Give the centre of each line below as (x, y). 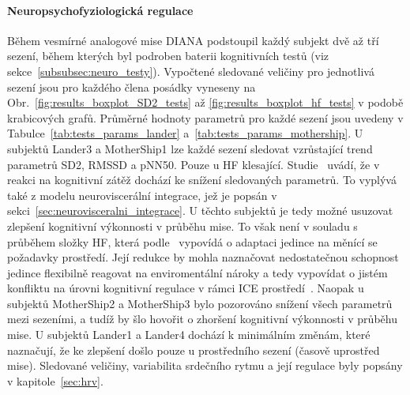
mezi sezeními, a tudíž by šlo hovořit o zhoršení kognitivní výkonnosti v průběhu (202, 319)
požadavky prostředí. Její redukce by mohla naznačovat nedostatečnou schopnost (203, 257)
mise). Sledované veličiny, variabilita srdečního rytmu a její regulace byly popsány (205, 365)
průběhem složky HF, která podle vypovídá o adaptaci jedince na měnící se (192, 241)
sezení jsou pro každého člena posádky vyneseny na (132, 87)
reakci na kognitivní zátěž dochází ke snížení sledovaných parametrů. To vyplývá (202, 180)
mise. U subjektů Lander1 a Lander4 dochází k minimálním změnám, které (189, 335)
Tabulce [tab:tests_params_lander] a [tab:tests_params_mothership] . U (185, 133)
